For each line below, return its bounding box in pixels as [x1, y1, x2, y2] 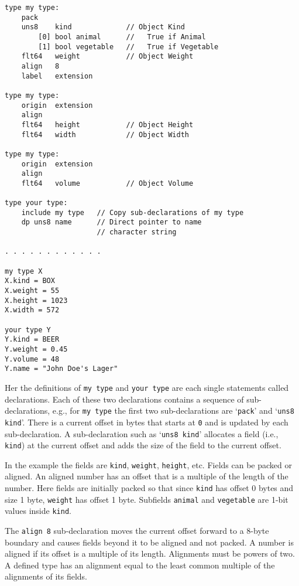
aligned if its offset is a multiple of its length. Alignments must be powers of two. [5, 547, 295, 560]
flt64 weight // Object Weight [21, 52, 194, 61]
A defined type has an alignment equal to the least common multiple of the [5, 558, 275, 571]
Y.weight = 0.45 [5, 345, 68, 353]
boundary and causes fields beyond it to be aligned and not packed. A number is [5, 536, 294, 548]
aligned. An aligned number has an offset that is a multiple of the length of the [5, 470, 288, 482]
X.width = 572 [5, 306, 60, 315]
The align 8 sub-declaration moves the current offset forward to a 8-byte [5, 524, 269, 537]
